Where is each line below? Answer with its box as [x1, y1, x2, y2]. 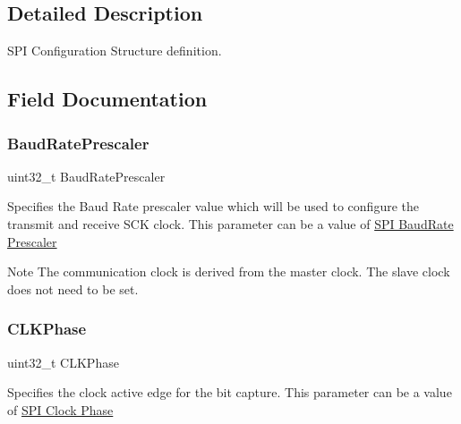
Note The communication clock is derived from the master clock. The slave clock [7, 262, 450, 281]
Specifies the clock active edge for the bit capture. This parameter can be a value [7, 383, 452, 402]
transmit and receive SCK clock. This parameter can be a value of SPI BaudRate [7, 214, 454, 233]
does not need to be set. [7, 279, 139, 298]
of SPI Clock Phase [7, 400, 114, 419]
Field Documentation [7, 85, 208, 113]
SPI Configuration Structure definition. [7, 41, 222, 60]
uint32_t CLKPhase [7, 352, 119, 371]
